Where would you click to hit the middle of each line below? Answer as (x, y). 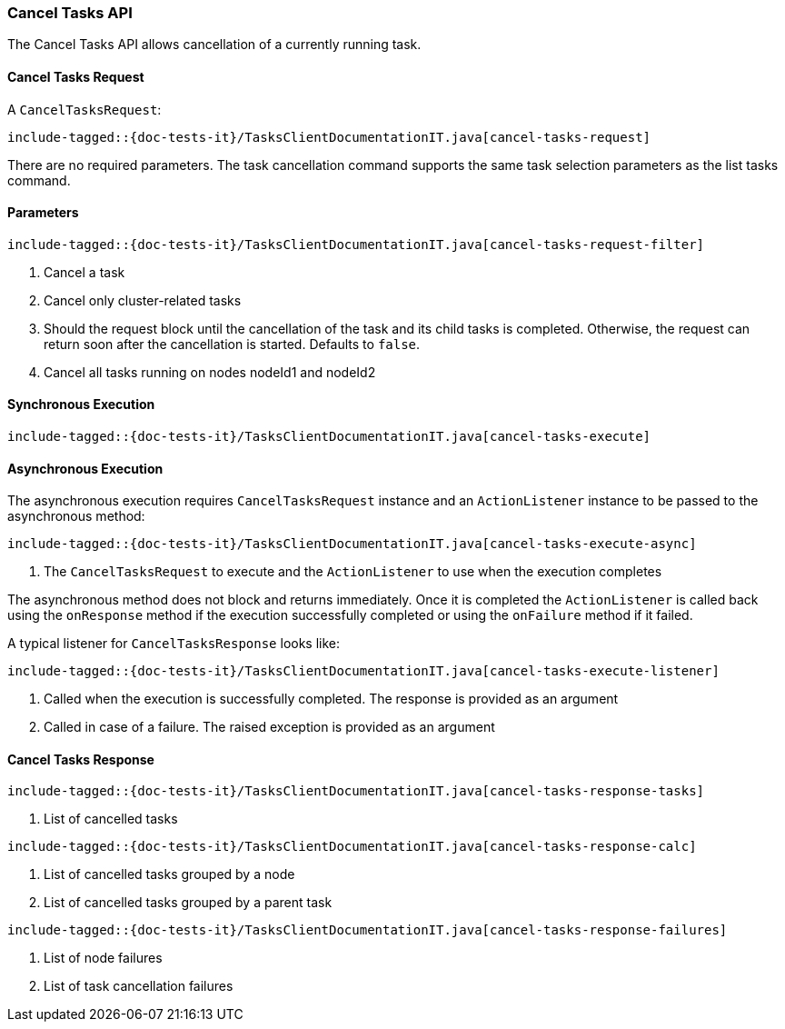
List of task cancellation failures (139, 986)
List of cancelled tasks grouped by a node (169, 874)
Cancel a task (84, 272)
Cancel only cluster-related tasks (143, 300)
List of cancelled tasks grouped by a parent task (188, 903)
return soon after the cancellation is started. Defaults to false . (232, 344)
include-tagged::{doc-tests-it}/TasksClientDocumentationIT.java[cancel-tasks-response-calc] (352, 847)
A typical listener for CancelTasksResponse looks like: (174, 644)
